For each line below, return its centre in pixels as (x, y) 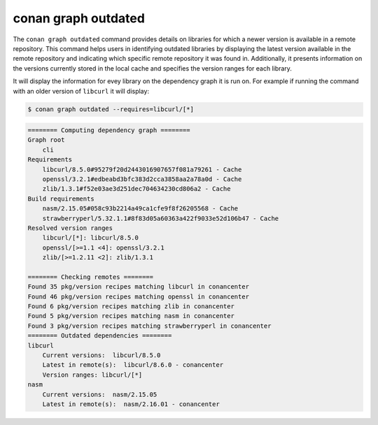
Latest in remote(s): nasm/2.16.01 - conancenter (131, 404)
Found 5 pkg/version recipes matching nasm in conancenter (131, 316)
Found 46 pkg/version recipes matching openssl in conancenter (139, 296)
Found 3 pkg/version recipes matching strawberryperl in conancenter (149, 326)
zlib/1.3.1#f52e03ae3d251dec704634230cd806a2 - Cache (136, 189)
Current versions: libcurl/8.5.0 (101, 355)
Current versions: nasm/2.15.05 (100, 394)
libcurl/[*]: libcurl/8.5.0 (91, 238)
